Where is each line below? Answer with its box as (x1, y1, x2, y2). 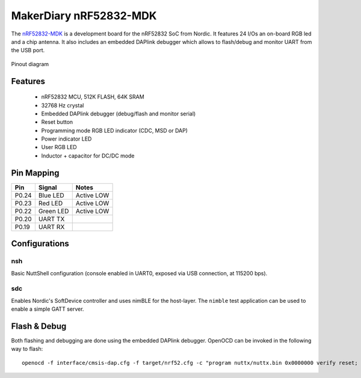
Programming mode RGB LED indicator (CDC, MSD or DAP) (41, 127, 188, 134)
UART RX (38, 222, 65, 231)
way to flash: (11, 346, 43, 353)
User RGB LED (41, 144, 78, 151)
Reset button (41, 118, 73, 126)
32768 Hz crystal (41, 102, 84, 109)
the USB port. (11, 47, 45, 54)
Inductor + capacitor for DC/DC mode (41, 152, 135, 159)
